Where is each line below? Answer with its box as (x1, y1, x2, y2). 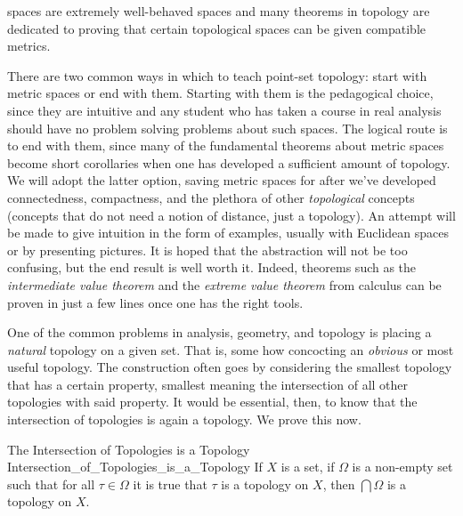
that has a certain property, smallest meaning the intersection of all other (7, 375, 409, 393)
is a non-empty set (352, 457, 453, 476)
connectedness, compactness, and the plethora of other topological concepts (7, 188, 415, 206)
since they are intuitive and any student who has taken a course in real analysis (7, 101, 442, 119)
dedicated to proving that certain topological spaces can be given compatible (7, 19, 426, 37)
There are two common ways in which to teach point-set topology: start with (7, 66, 427, 85)
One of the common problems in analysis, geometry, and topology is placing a (7, 323, 432, 342)
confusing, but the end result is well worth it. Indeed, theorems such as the (7, 258, 417, 277)
